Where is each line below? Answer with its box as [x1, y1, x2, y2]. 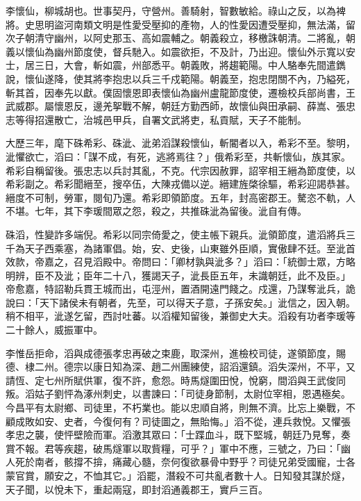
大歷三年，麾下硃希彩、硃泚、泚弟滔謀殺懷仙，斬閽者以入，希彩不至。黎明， [6, 135, 355, 150]
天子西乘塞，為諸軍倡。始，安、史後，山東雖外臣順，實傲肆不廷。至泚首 [24, 240, 355, 255]
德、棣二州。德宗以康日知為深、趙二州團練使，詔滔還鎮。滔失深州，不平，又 [6, 359, 355, 374]
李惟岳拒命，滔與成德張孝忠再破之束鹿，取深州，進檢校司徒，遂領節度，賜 [6, 345, 346, 360]
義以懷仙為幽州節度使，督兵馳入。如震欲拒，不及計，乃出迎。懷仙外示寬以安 [6, 44, 355, 58]
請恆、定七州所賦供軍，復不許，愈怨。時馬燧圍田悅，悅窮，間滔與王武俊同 [6, 372, 346, 387]
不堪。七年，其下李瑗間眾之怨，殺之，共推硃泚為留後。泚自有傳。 [6, 204, 307, 218]
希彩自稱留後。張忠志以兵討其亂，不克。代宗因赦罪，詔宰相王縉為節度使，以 [6, 163, 355, 177]
